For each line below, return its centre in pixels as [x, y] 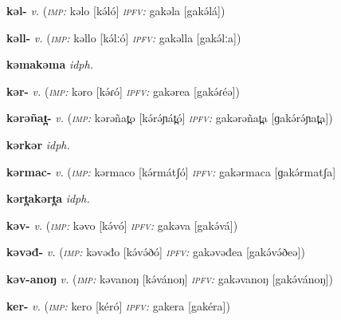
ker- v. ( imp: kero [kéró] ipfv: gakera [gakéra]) [118, 305]
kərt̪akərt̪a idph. [48, 198]
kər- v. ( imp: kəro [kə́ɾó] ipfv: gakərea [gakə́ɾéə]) [123, 91]
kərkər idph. [38, 144]
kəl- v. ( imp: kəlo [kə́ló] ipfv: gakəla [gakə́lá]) [116, 10]
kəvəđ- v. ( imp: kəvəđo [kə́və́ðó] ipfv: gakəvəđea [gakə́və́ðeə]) [156, 252]
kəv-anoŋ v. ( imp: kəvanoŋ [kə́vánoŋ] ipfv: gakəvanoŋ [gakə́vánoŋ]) [170, 278]
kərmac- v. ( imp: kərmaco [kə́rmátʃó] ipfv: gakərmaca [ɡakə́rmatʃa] [171, 171]
